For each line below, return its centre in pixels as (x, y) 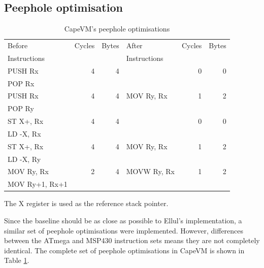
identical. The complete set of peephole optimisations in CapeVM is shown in (124, 250)
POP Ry (21, 108)
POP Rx (21, 83)
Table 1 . (17, 260)
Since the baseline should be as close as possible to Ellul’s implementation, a (123, 221)
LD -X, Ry (24, 159)
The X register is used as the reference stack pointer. (86, 203)
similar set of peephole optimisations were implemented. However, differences (124, 230)
